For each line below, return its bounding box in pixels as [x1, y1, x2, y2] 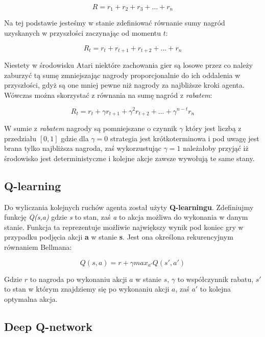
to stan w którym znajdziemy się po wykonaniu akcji [4, 283, 170, 294]
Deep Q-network [4, 318, 93, 334]
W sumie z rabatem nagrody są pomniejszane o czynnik [4, 123, 177, 133]
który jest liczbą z [185, 123, 242, 133]
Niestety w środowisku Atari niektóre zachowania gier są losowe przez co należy [4, 60, 253, 70]
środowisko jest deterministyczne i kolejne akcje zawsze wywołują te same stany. [4, 152, 255, 163]
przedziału [4, 133, 37, 143]
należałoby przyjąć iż [183, 143, 249, 153]
